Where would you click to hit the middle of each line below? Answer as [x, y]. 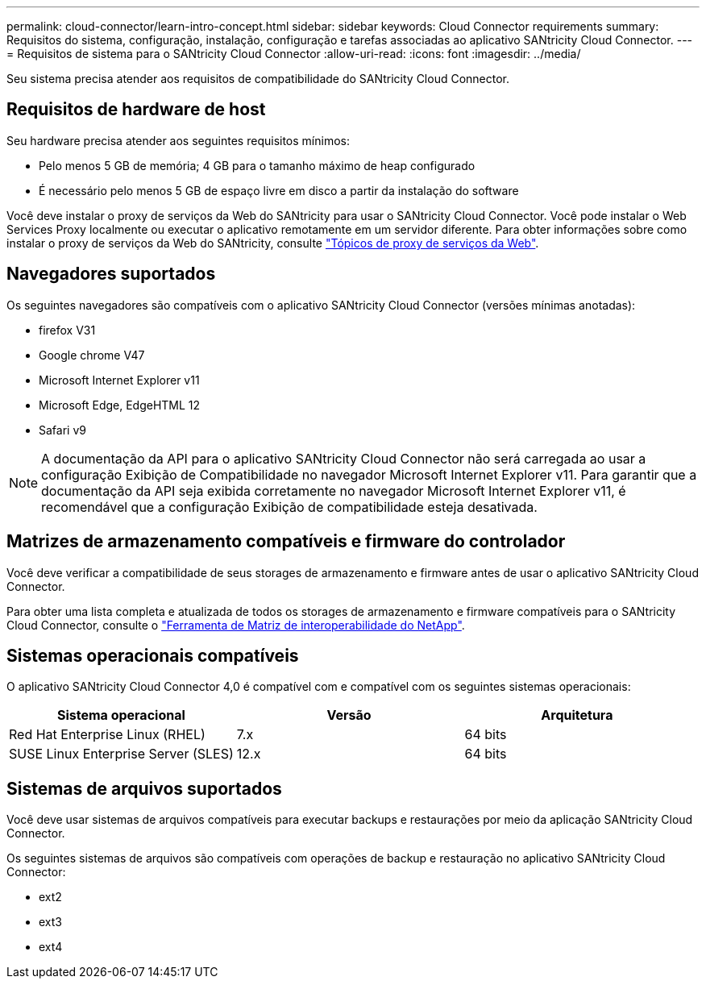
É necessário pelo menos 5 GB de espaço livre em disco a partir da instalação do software [279, 190]
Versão [349, 715]
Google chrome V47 [92, 355]
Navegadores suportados [111, 274]
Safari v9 [62, 430]
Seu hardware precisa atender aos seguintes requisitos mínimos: [178, 140]
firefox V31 [67, 330]
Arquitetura [577, 715]
